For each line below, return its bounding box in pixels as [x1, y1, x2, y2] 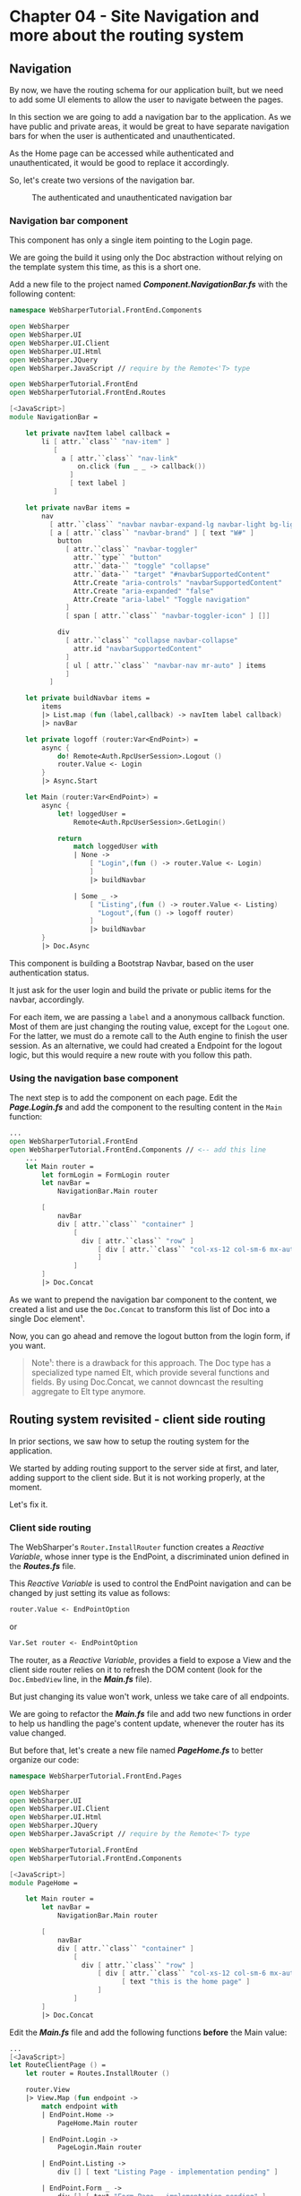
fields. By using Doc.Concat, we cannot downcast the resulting [30, 1377, 264, 1387]
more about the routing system [9, 25, 245, 46]
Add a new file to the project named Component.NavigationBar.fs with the [9, 279, 288, 290]
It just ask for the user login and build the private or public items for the [9, 984, 271, 995]
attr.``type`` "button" [73, 553, 163, 562]
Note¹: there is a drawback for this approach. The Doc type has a [30, 1357, 271, 1368]
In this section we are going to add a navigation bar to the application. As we [9, 112, 292, 122]
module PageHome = [9, 1878, 78, 1887]
